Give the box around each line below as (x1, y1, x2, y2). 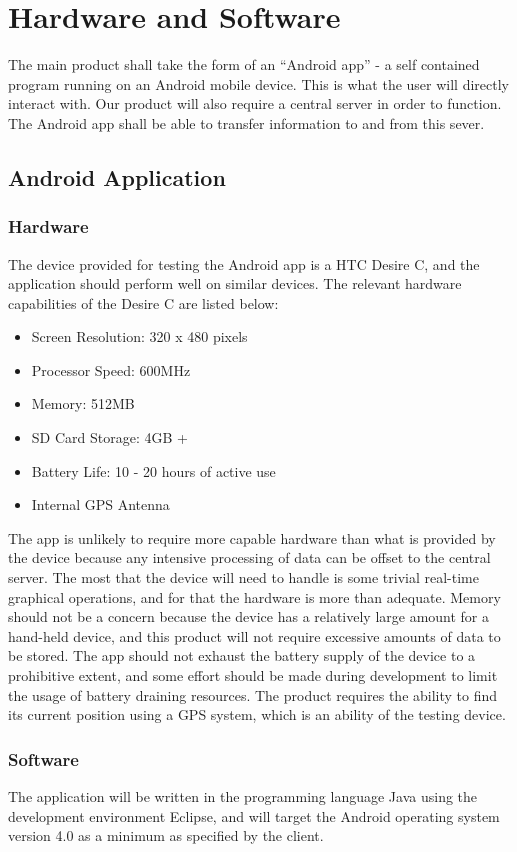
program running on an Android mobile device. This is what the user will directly (8, 73, 510, 94)
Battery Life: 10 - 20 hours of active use (31, 460, 276, 481)
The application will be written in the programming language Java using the (8, 786, 478, 806)
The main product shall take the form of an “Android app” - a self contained (8, 54, 480, 75)
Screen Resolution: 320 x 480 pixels (31, 326, 248, 347)
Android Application (8, 161, 226, 192)
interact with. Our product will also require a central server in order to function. (8, 93, 502, 114)
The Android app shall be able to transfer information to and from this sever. (8, 112, 485, 133)
